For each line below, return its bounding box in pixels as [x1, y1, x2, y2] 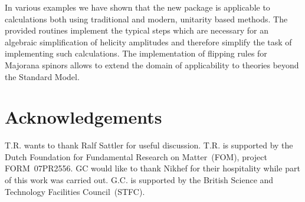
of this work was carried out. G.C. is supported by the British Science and [5, 174, 274, 186]
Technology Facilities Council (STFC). [5, 185, 145, 197]
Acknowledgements [5, 105, 162, 129]
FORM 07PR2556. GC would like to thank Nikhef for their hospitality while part [5, 162, 300, 174]
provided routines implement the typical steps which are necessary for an [5, 24, 269, 37]
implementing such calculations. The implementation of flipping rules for [5, 47, 267, 59]
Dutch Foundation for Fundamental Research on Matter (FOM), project [5, 150, 267, 163]
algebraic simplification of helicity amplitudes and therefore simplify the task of [5, 35, 292, 48]
